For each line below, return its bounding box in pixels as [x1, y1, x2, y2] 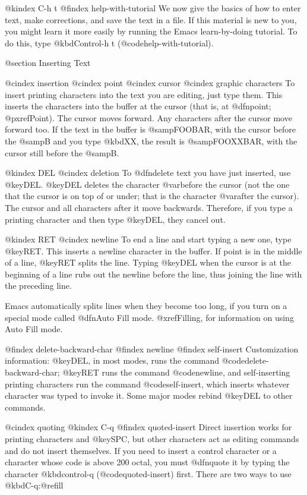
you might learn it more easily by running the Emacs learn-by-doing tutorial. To [5, 25, 297, 37]
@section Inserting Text [5, 56, 91, 69]
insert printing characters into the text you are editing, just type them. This [5, 88, 283, 100]
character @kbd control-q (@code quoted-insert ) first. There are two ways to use [5, 467, 292, 480]
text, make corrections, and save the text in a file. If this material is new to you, [5, 13, 297, 26]
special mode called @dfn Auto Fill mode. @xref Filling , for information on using [5, 311, 294, 323]
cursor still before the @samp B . [5, 146, 119, 159]
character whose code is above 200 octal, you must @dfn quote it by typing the [5, 456, 290, 468]
